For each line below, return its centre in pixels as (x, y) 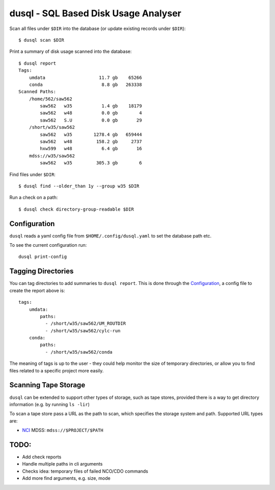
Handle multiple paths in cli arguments (62, 464)
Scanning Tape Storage (47, 385)
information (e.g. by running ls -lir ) (50, 404)
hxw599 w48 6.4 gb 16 (91, 149)
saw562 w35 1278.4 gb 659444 (91, 134)
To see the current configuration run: (48, 245)
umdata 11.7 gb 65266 (85, 77)
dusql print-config (43, 257)
